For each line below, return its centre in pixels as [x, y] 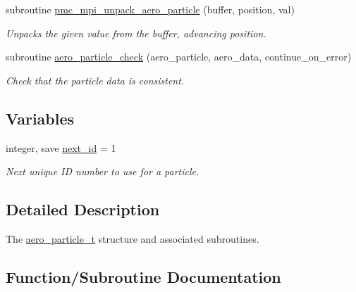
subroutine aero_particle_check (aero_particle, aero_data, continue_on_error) [179, 57]
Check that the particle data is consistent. [95, 80]
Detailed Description [83, 209]
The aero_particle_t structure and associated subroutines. [133, 238]
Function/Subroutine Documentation [143, 276]
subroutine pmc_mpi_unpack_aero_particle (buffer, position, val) [150, 9]
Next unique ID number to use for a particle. [103, 171]
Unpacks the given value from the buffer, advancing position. [136, 33]
